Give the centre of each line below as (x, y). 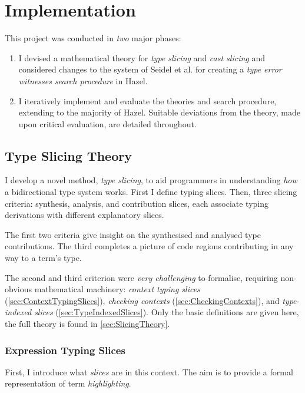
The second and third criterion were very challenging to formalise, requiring (141, 277)
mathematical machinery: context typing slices (117, 289)
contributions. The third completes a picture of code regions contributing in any (149, 246)
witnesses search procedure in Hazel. (83, 80)
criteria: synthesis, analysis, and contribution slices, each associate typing (137, 203)
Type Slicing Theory (68, 155)
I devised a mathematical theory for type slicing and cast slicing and (142, 57)
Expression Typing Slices (65, 350)
